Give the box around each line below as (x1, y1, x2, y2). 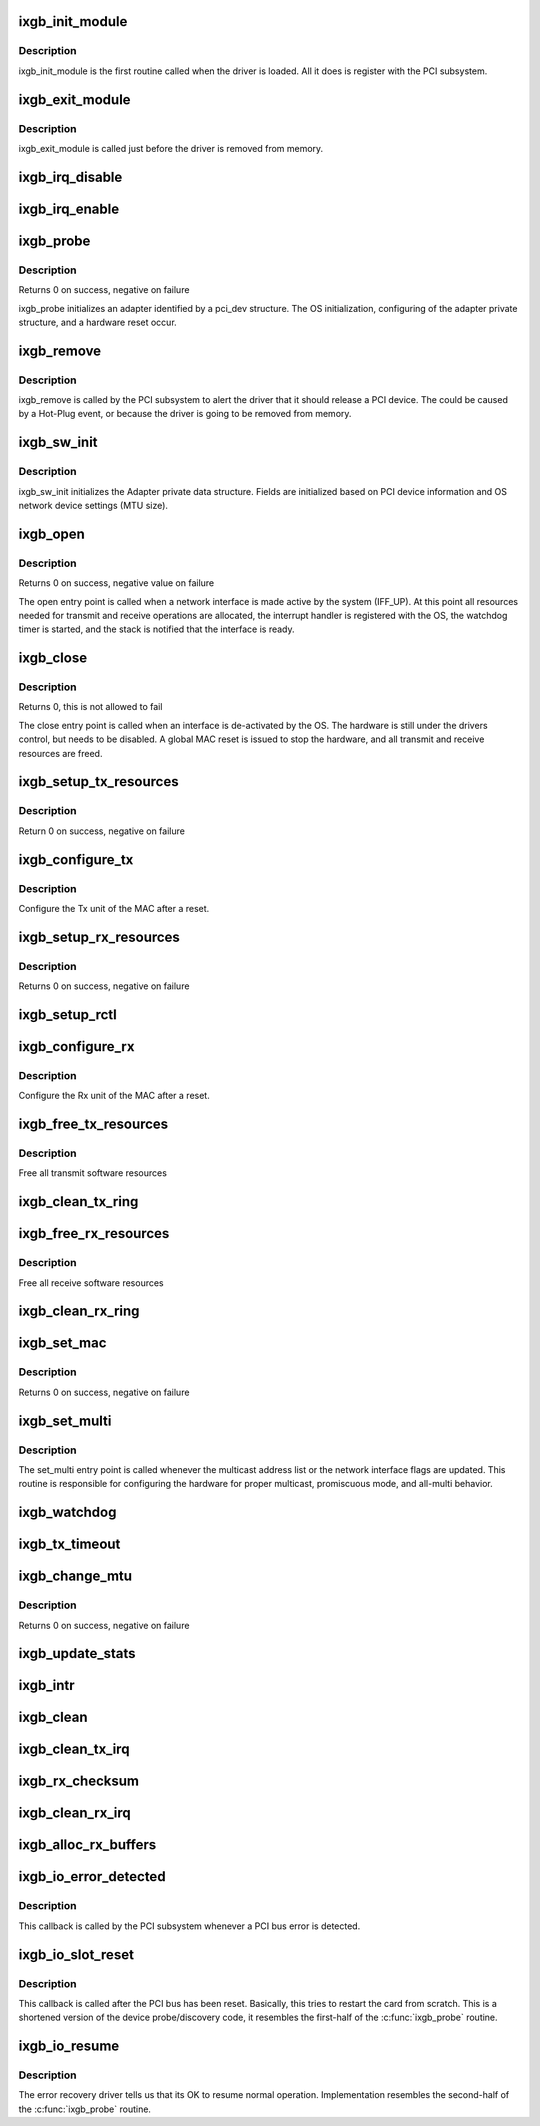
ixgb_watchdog (18, 1504, 117, 1521)
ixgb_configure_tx (18, 851, 134, 868)
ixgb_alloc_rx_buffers (18, 1836, 157, 1854)
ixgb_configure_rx (18, 1038, 135, 1055)
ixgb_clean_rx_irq (18, 1805, 132, 1822)
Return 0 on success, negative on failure (18, 825, 185, 837)
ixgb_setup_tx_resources (18, 773, 179, 790)
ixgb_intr (18, 1677, 75, 1694)
